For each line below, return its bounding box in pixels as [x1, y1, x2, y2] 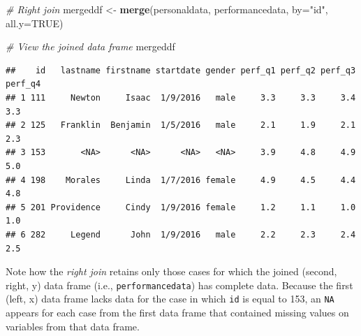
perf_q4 [6, 79, 41, 89]
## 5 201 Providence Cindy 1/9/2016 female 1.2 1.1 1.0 [6, 202, 356, 212]
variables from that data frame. [6, 319, 140, 333]
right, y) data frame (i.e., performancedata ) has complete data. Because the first [6, 277, 353, 292]
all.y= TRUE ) [6, 15, 64, 30]
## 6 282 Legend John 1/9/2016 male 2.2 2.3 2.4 [6, 229, 356, 240]
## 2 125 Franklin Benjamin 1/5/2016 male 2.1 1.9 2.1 [6, 120, 356, 131]
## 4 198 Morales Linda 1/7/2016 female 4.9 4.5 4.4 [6, 175, 356, 185]
